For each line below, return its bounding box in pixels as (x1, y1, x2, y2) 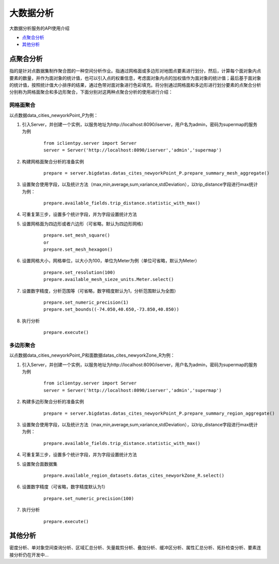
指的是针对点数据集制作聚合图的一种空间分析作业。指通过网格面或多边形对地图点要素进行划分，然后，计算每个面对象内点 (9, 68, 261, 74)
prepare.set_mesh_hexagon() (43, 247, 113, 252)
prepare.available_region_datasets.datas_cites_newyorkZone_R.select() (43, 472, 225, 478)
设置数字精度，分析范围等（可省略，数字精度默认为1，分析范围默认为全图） (22, 288, 179, 294)
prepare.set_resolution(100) (43, 269, 116, 275)
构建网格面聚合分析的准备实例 (22, 158, 84, 164)
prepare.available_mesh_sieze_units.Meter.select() (43, 276, 174, 283)
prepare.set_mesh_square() (43, 233, 110, 238)
